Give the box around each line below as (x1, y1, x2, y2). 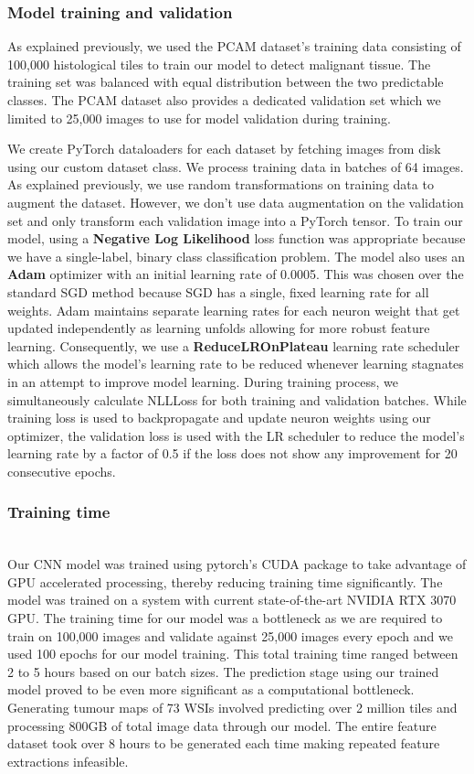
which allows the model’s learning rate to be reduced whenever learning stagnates (7, 354, 464, 373)
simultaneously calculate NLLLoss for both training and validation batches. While (7, 390, 467, 409)
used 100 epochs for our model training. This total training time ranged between (7, 644, 458, 663)
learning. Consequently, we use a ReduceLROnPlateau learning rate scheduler (7, 336, 460, 355)
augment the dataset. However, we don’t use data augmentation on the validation (7, 192, 464, 211)
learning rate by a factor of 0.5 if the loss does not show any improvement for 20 (7, 444, 458, 463)
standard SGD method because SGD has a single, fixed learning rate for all (7, 282, 429, 301)
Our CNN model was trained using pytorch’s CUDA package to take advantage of (7, 554, 467, 574)
